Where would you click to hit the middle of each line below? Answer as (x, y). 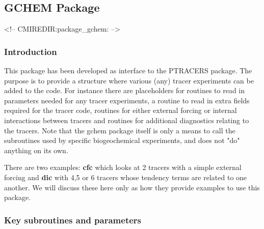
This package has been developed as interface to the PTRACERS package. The (128, 70)
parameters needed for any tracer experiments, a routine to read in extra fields (127, 100)
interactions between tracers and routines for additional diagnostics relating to (127, 120)
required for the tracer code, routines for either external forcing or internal (121, 110)
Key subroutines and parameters (73, 220)
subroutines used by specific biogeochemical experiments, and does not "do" (122, 140)
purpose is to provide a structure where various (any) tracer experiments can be (129, 80)
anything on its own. (36, 150)
